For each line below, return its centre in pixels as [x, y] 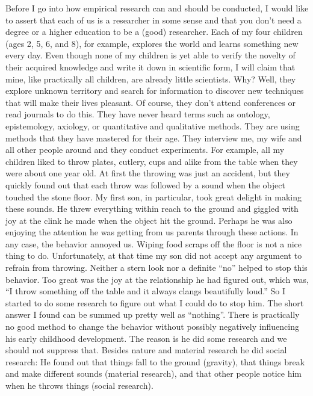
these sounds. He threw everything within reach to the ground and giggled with [152, 209]
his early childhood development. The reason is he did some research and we [146, 338]
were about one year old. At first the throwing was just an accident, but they [148, 173]
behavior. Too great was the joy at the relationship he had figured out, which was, [157, 279]
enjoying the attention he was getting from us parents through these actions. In [152, 232]
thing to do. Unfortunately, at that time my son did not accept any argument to [154, 255]
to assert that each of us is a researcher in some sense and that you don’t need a [153, 20]
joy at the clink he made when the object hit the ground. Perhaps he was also [149, 220]
